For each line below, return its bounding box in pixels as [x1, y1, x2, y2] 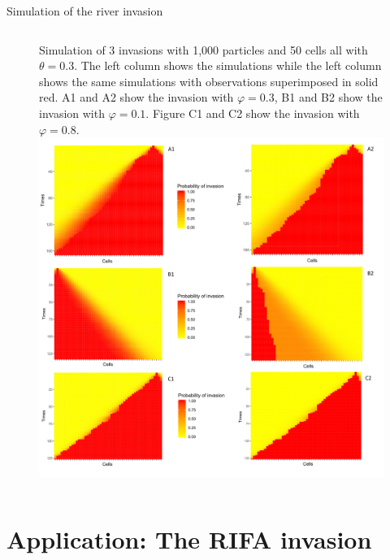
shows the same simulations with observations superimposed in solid [39, 72, 379, 89]
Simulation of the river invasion [6, 2, 163, 19]
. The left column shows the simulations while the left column [74, 57, 382, 74]
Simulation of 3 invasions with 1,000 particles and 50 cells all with [39, 41, 368, 58]
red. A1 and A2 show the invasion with [39, 89, 234, 106]
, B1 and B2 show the [274, 89, 383, 106]
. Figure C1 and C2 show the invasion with [145, 104, 360, 121]
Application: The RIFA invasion [6, 523, 372, 556]
